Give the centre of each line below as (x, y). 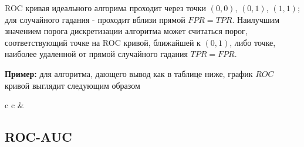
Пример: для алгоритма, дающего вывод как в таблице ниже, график (129, 73)
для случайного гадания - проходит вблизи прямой (95, 19)
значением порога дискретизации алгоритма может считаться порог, (126, 31)
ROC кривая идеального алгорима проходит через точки (106, 8)
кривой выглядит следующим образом (72, 85)
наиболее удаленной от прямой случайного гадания (96, 54)
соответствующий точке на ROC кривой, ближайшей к (103, 42)
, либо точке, (253, 42)
